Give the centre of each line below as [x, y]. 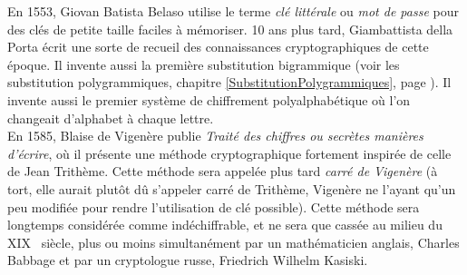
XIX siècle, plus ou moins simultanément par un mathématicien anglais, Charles [233, 242]
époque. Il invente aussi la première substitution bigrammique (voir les [204, 64]
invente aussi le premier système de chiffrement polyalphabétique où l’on [209, 99]
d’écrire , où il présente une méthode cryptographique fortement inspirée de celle [229, 153]
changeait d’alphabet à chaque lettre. [111, 118]
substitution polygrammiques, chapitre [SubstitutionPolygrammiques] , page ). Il [229, 82]
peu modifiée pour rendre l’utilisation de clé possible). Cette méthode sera [214, 206]
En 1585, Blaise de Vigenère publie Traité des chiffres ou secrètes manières [215, 136]
